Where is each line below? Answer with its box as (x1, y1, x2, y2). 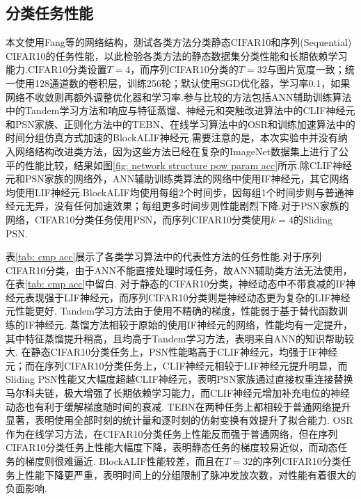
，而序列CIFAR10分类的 (130, 62, 239, 77)
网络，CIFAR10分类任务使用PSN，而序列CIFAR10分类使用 (6, 212, 271, 226)
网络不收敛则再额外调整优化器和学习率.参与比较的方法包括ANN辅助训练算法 (6, 89, 352, 104)
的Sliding (293, 212, 332, 226)
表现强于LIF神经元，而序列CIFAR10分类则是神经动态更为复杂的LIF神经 (24, 290, 351, 304)
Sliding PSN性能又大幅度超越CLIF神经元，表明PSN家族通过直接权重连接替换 (6, 372, 353, 386)
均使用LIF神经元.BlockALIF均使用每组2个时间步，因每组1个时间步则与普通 (6, 184, 344, 199)
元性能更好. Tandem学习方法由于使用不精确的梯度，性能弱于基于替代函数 (6, 303, 338, 318)
